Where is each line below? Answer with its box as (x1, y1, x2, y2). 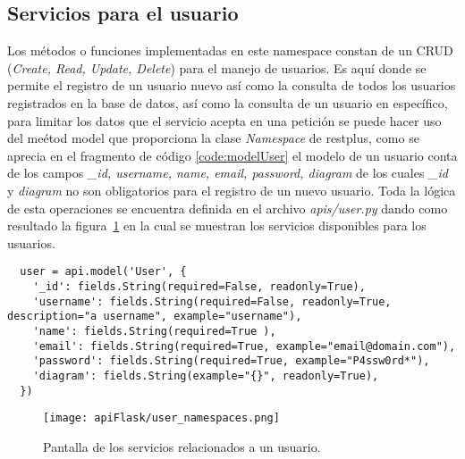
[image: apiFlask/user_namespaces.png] (43, 412, 280, 425)
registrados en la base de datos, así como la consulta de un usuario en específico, (7, 93, 448, 112)
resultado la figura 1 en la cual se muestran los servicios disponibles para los (7, 216, 427, 235)
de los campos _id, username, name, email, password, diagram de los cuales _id (7, 163, 448, 182)
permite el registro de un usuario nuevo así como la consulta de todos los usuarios (7, 76, 456, 95)
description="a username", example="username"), (7, 310, 302, 323)
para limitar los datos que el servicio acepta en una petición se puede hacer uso (7, 111, 442, 129)
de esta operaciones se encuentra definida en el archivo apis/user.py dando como (7, 198, 448, 217)
